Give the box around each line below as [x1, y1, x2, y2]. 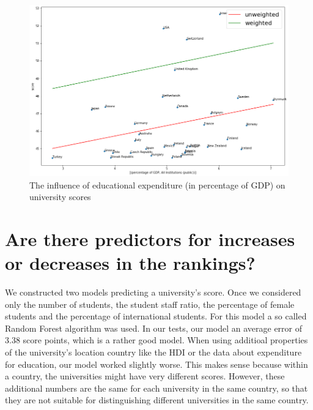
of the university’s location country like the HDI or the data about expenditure [5, 346, 302, 359]
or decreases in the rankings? [5, 250, 256, 275]
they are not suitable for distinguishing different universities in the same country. [5, 393, 309, 406]
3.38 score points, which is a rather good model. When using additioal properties [5, 334, 308, 346]
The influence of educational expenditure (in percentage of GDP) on [29, 178, 285, 191]
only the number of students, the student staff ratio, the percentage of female [5, 297, 295, 310]
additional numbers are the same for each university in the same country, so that [5, 381, 308, 394]
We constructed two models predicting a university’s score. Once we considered [5, 286, 301, 299]
